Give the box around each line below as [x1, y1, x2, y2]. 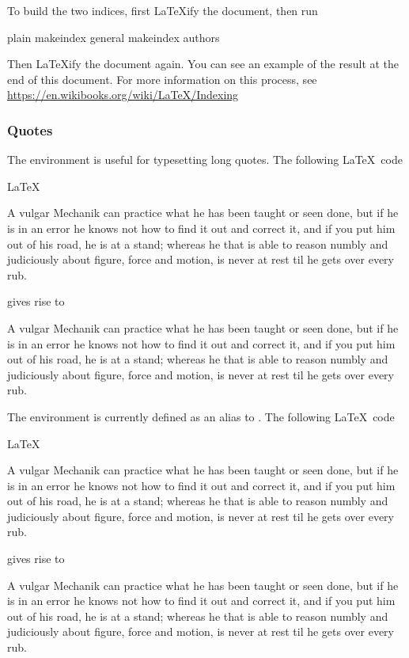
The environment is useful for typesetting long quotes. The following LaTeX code [7, 151, 403, 168]
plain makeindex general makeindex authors [7, 29, 220, 45]
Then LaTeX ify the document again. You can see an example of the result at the [7, 55, 400, 72]
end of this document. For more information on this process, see [7, 70, 317, 87]
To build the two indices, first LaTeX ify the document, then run [7, 2, 318, 18]
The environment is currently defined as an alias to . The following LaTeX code [7, 408, 395, 424]
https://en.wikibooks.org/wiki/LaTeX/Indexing [7, 86, 239, 103]
